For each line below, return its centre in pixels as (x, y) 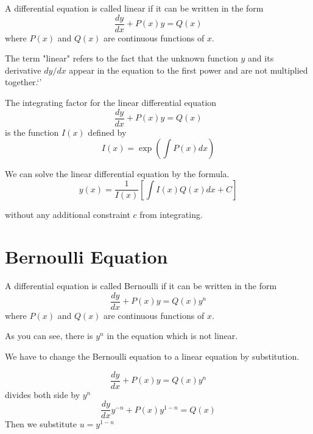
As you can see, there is (49, 336)
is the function (32, 132)
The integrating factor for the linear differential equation (111, 103)
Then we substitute (41, 424)
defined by (107, 132)
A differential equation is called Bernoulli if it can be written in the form (141, 286)
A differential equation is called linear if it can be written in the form (134, 8)
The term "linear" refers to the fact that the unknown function (121, 58)
